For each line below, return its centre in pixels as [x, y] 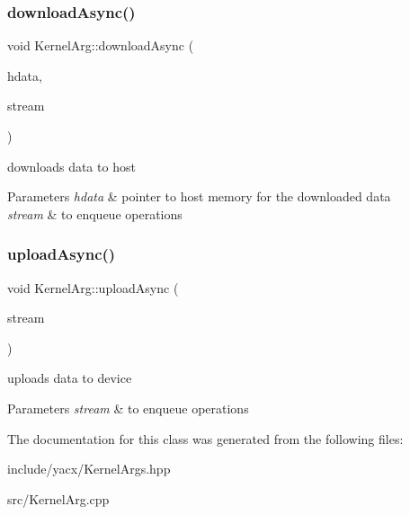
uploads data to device [70, 378]
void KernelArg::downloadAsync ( [101, 45]
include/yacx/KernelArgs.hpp [89, 469]
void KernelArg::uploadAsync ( [93, 287]
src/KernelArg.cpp [58, 498]
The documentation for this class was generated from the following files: [205, 438]
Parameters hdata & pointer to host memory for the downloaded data [199, 196]
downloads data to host [71, 166]
